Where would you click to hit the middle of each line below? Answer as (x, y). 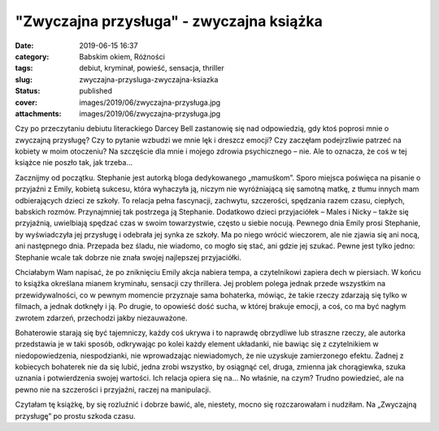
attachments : (38, 113)
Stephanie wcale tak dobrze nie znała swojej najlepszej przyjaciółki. (128, 257)
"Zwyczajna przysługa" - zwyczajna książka (169, 21)
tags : (24, 68)
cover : (26, 102)
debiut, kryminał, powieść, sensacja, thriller (152, 68)
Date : (24, 46)
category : (32, 56)
